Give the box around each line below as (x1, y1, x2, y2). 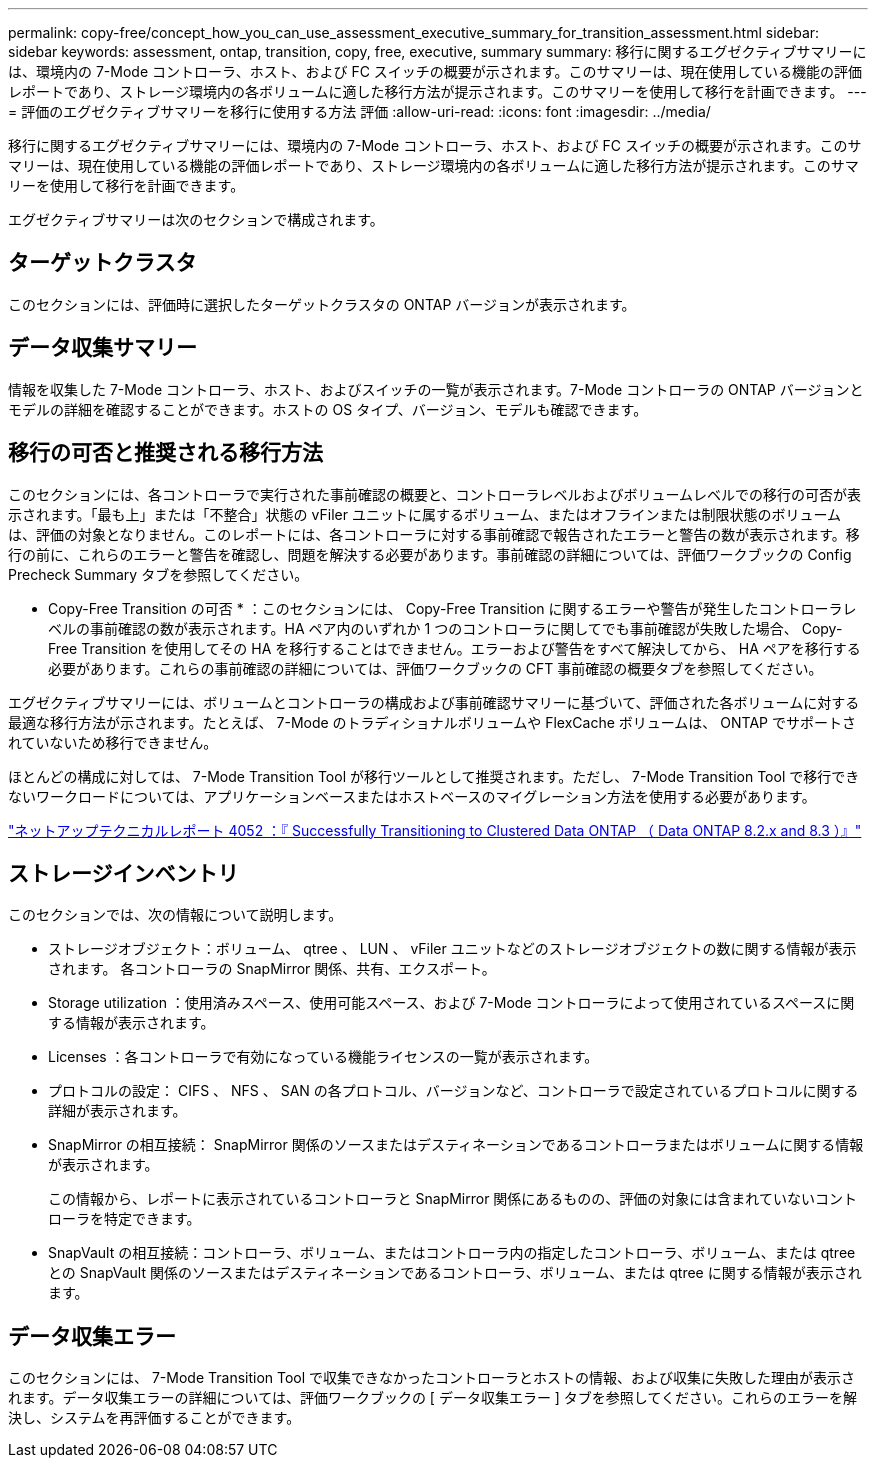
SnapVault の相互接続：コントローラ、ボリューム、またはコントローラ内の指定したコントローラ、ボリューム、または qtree (48, 1244, 856, 1262)
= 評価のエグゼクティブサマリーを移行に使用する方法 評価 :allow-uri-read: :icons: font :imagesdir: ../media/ (8, 103, 711, 120)
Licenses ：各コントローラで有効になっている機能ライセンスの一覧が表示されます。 (48, 1048, 599, 1066)
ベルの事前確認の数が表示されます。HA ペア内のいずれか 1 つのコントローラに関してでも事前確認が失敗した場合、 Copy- (48, 619, 843, 637)
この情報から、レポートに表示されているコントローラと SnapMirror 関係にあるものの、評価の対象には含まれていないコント (48, 1190, 857, 1208)
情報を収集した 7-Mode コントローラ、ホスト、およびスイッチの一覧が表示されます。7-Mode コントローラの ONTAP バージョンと (8, 380, 864, 398)
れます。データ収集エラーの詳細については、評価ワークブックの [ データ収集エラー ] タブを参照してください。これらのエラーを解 (8, 1389, 858, 1407)
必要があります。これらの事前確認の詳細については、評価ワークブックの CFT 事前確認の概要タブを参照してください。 (48, 659, 823, 677)
